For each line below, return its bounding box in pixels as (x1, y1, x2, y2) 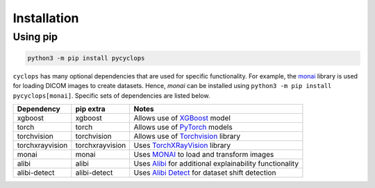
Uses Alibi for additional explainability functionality (133, 158, 299, 168)
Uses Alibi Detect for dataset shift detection (133, 167, 276, 177)
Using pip (12, 31, 58, 43)
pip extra (75, 104, 106, 114)
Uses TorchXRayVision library (133, 140, 231, 150)
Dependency (17, 104, 60, 114)
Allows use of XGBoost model (133, 113, 231, 123)
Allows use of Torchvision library (133, 131, 241, 141)
